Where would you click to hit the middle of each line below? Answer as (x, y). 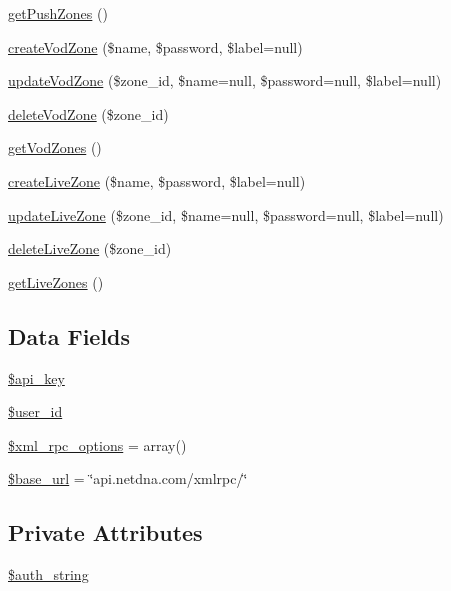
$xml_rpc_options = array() (97, 444)
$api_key (36, 377)
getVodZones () (55, 147)
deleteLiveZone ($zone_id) (90, 248)
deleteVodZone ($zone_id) (88, 113)
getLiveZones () (56, 281)
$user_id (35, 411)
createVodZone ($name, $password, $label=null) (155, 46)
